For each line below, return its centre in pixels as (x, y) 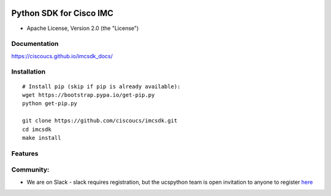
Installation (29, 72)
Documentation (35, 44)
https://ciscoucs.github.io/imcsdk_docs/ (62, 56)
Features (25, 153)
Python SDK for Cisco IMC (62, 13)
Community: (30, 170)
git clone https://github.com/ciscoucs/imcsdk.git (100, 121)
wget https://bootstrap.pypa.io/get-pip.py (89, 95)
